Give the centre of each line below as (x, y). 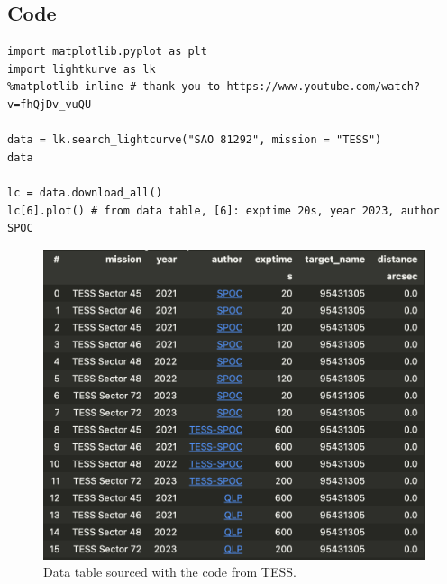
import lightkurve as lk (82, 69)
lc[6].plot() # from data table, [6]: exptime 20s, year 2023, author (223, 210)
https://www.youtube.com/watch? (324, 87)
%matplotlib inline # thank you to (114, 87)
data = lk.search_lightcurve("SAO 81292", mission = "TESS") (195, 140)
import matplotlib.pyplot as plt (107, 52)
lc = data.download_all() (85, 192)
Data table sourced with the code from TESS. (170, 572)
